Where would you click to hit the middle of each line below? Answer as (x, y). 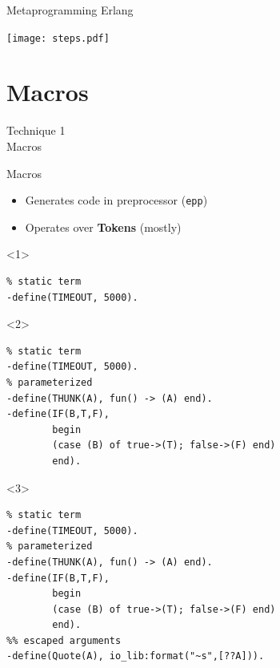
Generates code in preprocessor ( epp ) (116, 200)
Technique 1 (36, 130)
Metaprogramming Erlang (70, 10)
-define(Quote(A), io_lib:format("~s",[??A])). (136, 656)
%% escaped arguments (64, 640)
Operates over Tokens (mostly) (103, 227)
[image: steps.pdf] (58, 38)
